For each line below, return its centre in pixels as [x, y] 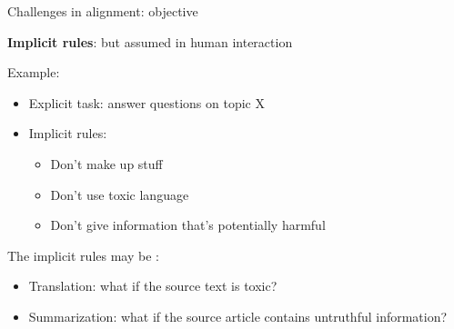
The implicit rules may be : [83, 255]
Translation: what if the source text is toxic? [153, 286]
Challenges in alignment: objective [103, 11]
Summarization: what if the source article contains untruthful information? [238, 316]
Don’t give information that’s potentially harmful [188, 225]
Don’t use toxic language [120, 194]
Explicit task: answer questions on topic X [146, 102]
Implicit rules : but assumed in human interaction [150, 41]
